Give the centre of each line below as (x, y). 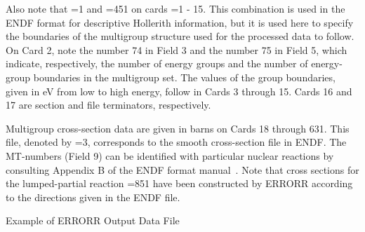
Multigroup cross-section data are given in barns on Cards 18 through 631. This (178, 128)
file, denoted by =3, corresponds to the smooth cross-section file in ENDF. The (176, 142)
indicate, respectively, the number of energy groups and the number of (157, 63)
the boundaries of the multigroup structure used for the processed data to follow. (180, 36)
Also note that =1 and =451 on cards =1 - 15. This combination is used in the (175, 8)
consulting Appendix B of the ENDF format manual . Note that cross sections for (182, 169)
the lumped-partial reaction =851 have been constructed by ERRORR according (179, 183)
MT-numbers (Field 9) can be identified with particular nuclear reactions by (170, 155)
